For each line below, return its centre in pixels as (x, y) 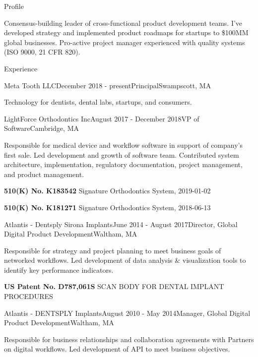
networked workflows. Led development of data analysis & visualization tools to (125, 260)
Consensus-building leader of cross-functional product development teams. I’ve (123, 23)
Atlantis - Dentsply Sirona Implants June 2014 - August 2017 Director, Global (121, 224)
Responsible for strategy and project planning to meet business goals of (113, 250)
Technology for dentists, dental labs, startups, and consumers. (98, 102)
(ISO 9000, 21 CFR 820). (42, 52)
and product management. (44, 174)
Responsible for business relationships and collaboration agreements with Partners (129, 339)
